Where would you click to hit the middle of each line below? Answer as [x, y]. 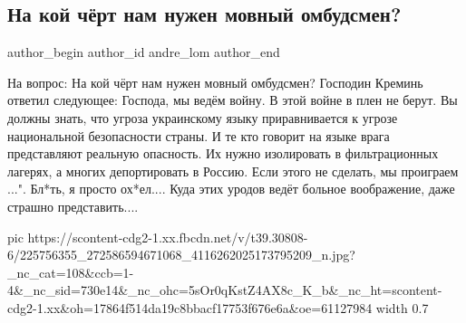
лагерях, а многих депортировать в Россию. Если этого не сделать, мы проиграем [233, 171]
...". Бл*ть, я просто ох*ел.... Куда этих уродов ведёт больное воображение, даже [231, 189]
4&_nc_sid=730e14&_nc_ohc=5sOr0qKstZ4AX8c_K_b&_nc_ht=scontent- [225, 290]
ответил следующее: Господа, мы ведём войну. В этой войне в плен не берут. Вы [233, 100]
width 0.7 [402, 307]
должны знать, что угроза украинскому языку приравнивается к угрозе [203, 117]
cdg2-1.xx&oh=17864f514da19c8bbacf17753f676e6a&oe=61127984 [190, 307]
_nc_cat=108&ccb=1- [71, 272]
